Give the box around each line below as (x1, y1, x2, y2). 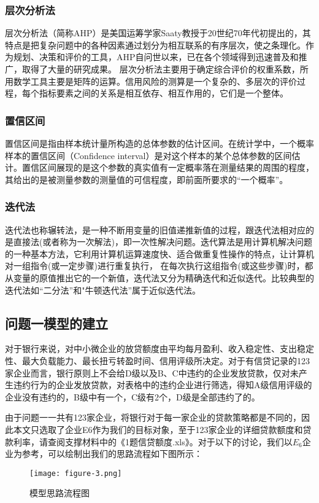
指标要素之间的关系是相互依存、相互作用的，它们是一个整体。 (39, 87, 288, 99)
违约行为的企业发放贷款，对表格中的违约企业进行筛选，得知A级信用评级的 (13, 378, 312, 391)
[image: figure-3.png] (29, 469, 122, 478)
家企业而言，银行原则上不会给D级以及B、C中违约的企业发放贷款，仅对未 (5, 366, 299, 379)
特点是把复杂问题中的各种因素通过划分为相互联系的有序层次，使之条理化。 (5, 38, 306, 51)
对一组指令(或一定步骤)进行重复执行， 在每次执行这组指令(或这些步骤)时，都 (5, 259, 313, 272)
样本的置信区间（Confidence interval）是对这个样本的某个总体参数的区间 (5, 149, 292, 162)
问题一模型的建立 (5, 313, 108, 332)
